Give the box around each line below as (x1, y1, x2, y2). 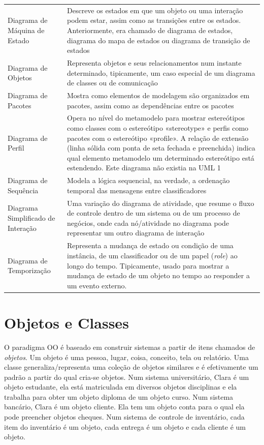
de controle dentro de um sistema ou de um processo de (67, 207, 240, 218)
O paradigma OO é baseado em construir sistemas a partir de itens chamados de (4, 341, 255, 352)
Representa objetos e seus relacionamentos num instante (67, 57, 242, 68)
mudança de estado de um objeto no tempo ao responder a (67, 270, 250, 281)
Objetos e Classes (4, 312, 129, 333)
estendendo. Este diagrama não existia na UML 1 (67, 162, 221, 173)
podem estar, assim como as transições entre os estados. (67, 15, 241, 25)
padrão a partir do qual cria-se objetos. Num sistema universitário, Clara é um (4, 371, 249, 382)
